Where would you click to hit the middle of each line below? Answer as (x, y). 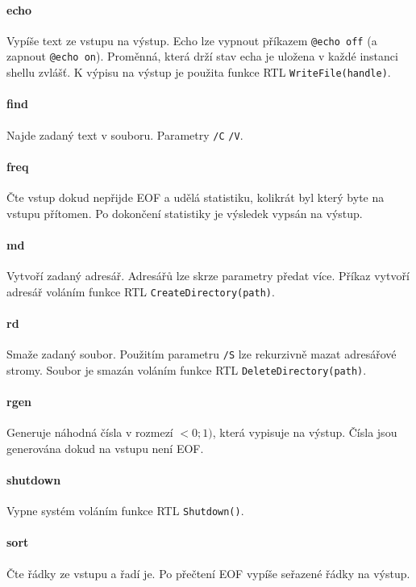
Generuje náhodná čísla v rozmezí (90, 432)
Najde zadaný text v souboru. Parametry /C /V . (125, 134)
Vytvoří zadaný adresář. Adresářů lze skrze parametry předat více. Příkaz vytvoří (208, 275)
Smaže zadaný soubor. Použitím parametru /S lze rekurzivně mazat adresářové (202, 354)
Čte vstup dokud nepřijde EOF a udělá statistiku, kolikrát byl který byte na (196, 197)
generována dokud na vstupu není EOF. (105, 448)
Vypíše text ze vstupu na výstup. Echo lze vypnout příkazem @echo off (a (192, 40)
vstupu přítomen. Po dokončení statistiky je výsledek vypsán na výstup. (185, 213)
